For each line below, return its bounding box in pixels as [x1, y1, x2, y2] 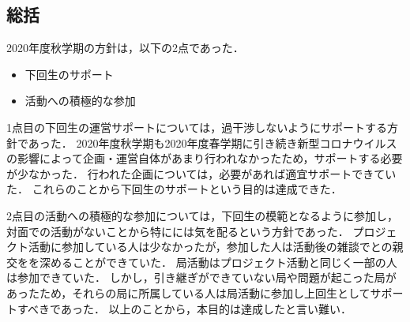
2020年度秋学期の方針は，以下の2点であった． [6, 39, 244, 56]
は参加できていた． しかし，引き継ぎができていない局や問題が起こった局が [6, 269, 397, 286]
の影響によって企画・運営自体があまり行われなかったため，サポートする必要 [6, 150, 403, 167]
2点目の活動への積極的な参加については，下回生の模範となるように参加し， [6, 207, 398, 223]
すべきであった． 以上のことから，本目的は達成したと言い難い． [17, 300, 352, 316]
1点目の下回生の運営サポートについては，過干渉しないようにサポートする [6, 118, 388, 135]
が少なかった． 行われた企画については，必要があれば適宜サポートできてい [6, 165, 397, 182]
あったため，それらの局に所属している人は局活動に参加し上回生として [6, 284, 371, 301]
